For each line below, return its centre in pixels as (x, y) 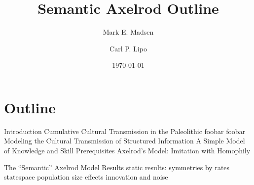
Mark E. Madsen (128, 32)
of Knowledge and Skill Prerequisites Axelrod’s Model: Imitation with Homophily (127, 151)
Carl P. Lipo (128, 48)
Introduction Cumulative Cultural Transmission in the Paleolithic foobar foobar (125, 131)
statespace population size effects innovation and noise (86, 177)
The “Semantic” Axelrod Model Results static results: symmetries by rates (117, 167)
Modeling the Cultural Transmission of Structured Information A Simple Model (125, 141)
